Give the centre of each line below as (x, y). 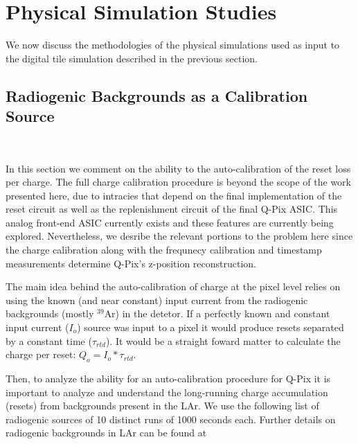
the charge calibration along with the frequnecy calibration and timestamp (164, 250)
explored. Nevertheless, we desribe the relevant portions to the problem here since (179, 236)
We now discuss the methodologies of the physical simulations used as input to (173, 45)
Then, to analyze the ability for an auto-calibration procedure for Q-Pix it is (168, 379)
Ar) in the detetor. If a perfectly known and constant (217, 313)
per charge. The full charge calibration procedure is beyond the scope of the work (178, 182)
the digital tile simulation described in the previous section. (132, 58)
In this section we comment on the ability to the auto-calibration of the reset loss (178, 168)
